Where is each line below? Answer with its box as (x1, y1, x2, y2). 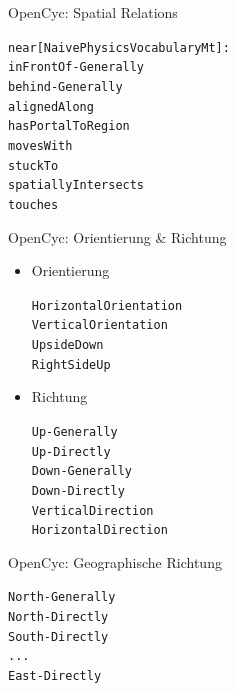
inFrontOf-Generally (8, 60, 145, 75)
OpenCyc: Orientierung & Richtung (8, 226, 227, 247)
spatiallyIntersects (8, 178, 145, 193)
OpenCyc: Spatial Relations (8, 2, 178, 22)
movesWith (8, 138, 73, 153)
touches (8, 197, 59, 212)
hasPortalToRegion (8, 119, 130, 134)
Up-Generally (31, 424, 118, 439)
